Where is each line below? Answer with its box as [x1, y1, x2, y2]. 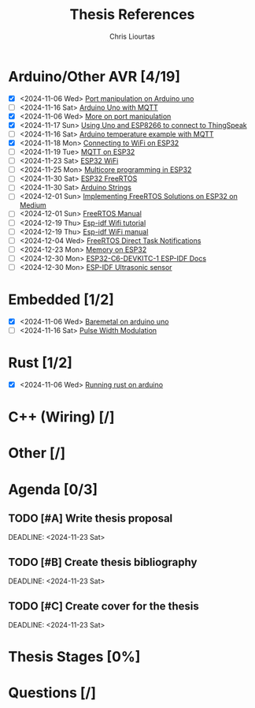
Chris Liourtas [109, 32, 155, 41]
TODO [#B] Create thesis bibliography [8, 555, 198, 569]
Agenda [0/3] [8, 480, 98, 498]
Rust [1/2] [8, 354, 73, 372]
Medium [19, 200, 47, 210]
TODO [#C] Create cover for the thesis [8, 599, 199, 612]
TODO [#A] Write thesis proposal [8, 511, 173, 525]
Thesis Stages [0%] [8, 648, 141, 666]
